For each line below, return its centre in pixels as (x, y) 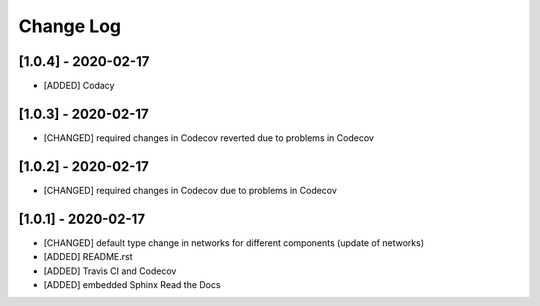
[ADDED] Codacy (79, 86)
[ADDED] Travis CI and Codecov (110, 271)
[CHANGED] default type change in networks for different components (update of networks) (234, 242)
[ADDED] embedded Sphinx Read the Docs (132, 284)
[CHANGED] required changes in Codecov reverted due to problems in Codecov (209, 137)
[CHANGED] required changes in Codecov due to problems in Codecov (190, 190)
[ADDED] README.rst (88, 257)
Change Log (70, 26)
